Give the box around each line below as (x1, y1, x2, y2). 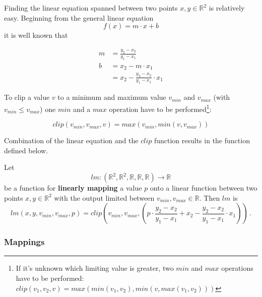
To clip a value (4, 92, 50, 102)
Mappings (4, 235, 45, 248)
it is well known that (4, 30, 68, 40)
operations (221, 263, 253, 273)
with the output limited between (54, 192, 155, 203)
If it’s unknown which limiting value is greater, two (16, 263, 174, 273)
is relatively (209, 3, 245, 13)
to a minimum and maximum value (57, 92, 166, 102)
